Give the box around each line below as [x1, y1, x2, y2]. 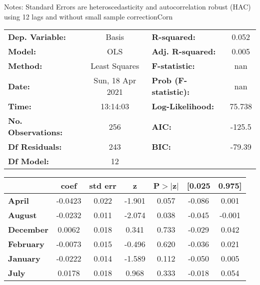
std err [89, 180, 116, 192]
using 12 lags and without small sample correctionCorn [4, 11, 173, 21]
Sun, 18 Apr [93, 74, 136, 86]
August [8, 209, 37, 221]
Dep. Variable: [8, 31, 66, 43]
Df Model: [8, 155, 49, 167]
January [8, 253, 40, 265]
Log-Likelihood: [151, 100, 214, 112]
